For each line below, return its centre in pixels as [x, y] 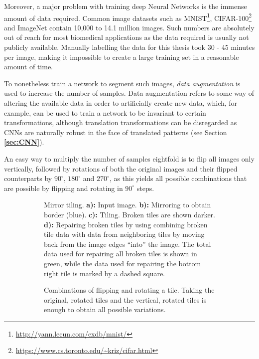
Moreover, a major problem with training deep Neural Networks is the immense [126, 6]
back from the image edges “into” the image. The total [128, 244]
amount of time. [28, 67]
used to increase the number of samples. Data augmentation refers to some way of [129, 93]
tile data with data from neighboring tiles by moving [124, 234]
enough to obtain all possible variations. [105, 309]
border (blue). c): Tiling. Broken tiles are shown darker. [129, 214]
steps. [145, 188]
